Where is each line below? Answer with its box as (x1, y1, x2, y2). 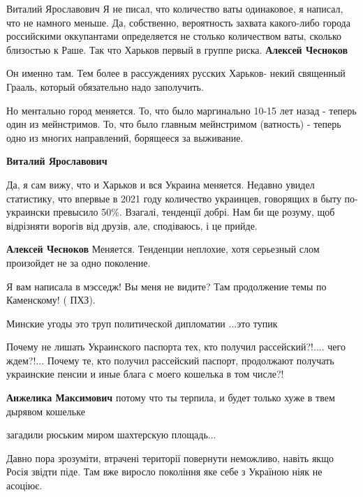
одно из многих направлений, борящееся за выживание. (6, 130, 244, 144)
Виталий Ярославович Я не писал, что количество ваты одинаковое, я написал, (6, 1, 343, 15)
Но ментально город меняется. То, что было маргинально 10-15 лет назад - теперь (6, 103, 357, 117)
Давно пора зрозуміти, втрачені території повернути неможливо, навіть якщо (6, 450, 334, 465)
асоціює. (6, 478, 43, 493)
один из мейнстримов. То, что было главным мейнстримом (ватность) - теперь (6, 117, 341, 131)
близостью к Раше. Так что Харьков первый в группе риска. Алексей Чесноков (6, 42, 348, 57)
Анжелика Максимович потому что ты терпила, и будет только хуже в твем (6, 390, 335, 405)
